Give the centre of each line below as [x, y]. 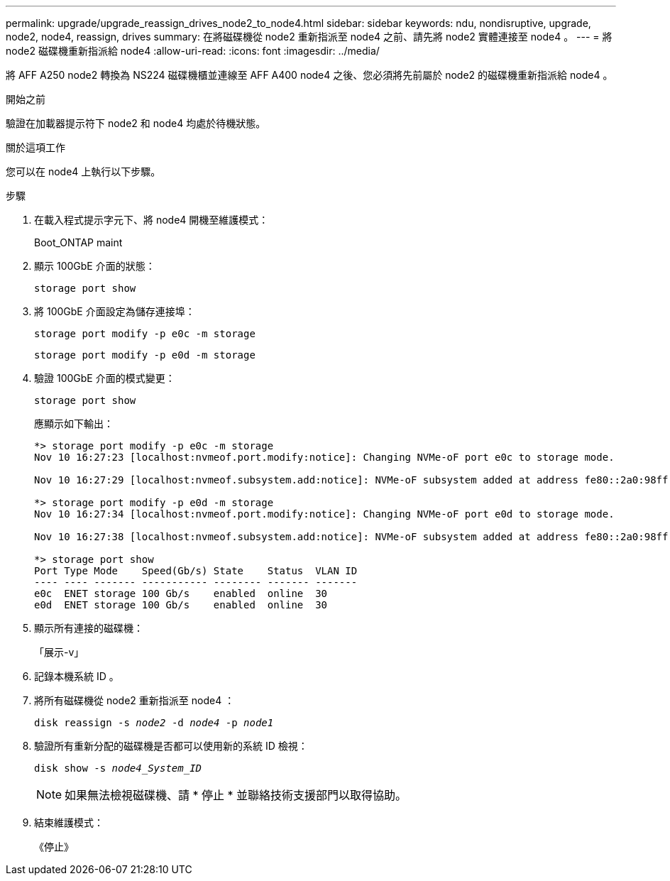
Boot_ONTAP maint [78, 242]
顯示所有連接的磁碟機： [89, 628]
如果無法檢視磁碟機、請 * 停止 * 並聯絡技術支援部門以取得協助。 [236, 795]
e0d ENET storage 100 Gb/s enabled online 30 [181, 605]
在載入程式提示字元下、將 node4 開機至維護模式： [152, 220]
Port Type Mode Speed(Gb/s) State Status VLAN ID [196, 571]
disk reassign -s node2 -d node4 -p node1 [154, 723]
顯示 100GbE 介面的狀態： [95, 266]
